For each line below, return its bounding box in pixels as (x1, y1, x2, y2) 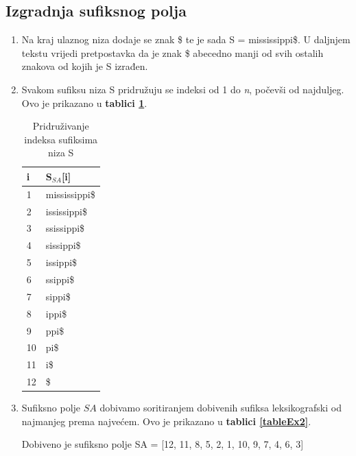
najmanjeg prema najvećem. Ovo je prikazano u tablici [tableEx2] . (21, 413, 311, 428)
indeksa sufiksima (24, 132, 98, 146)
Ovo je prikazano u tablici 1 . (21, 95, 147, 110)
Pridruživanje (32, 119, 89, 133)
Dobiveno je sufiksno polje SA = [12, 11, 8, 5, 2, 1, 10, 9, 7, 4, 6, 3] (21, 437, 304, 451)
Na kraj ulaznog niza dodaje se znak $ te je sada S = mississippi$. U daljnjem (21, 32, 351, 47)
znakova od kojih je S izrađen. (21, 59, 148, 73)
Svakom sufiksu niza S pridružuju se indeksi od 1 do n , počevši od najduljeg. (21, 82, 344, 96)
